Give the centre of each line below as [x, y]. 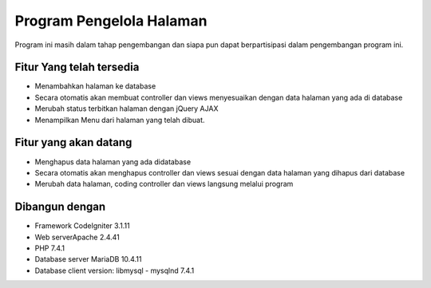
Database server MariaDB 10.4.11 [88, 259]
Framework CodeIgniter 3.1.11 [83, 226]
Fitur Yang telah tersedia [77, 67]
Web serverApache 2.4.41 [77, 237]
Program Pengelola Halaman [111, 21]
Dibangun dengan [60, 207]
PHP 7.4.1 [50, 248]
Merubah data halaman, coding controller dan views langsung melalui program [164, 184]
